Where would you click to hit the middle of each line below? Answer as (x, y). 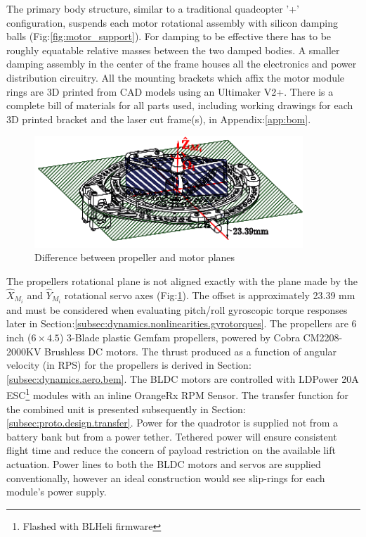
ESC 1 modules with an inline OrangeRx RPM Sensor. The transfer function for (178, 394)
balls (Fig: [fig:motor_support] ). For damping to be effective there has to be (169, 36)
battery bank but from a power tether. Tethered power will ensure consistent (172, 436)
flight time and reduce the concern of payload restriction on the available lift (171, 450)
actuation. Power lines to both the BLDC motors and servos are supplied (164, 464)
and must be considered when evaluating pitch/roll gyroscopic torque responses (177, 309)
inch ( (19, 337)
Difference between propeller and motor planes (135, 257)
